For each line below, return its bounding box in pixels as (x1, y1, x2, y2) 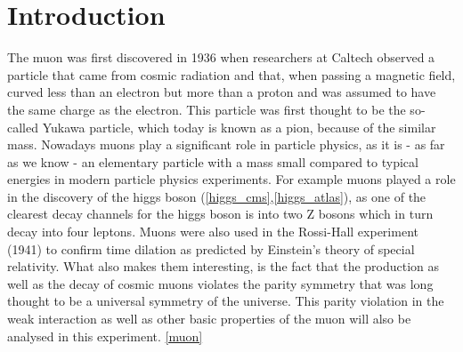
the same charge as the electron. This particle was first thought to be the (7, 100, 406, 118)
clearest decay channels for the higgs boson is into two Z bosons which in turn (7, 204, 434, 223)
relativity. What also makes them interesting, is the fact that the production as (7, 257, 440, 276)
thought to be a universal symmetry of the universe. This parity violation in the (7, 292, 444, 310)
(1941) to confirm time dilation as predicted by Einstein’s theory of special (7, 239, 415, 258)
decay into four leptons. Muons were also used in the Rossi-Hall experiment (7, 222, 418, 241)
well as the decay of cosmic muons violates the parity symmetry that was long (7, 274, 434, 292)
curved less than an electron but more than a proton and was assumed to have (7, 83, 436, 101)
